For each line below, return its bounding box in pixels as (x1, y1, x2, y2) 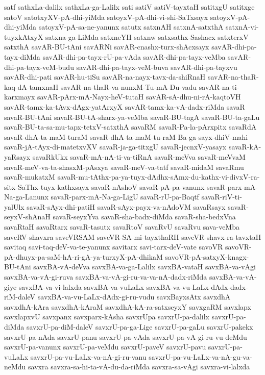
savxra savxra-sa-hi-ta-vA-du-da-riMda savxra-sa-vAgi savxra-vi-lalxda (28, 361, 250, 372)
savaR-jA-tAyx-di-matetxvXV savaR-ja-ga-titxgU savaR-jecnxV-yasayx (4, 141, 227, 152)
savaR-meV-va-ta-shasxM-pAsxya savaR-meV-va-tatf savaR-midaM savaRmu (4, 161, 244, 172)
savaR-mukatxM (4, 171, 55, 182)
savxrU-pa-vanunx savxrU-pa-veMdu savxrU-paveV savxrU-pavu (4, 341, 206, 352)
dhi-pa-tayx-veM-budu (4, 61, 74, 72)
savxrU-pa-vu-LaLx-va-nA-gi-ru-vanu (30, 351, 147, 362)
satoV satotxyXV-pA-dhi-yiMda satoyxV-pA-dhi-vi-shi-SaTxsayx (4, 11, 208, 22)
